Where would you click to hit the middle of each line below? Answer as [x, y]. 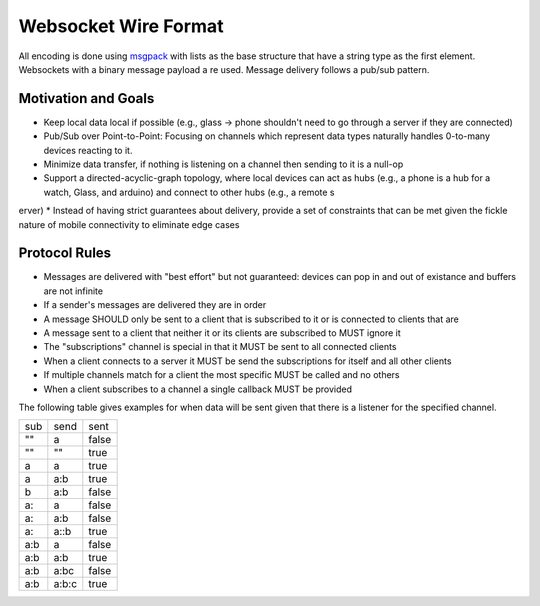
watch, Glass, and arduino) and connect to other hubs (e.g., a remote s [189, 192]
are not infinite [73, 291]
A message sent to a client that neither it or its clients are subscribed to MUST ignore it [222, 333]
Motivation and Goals [86, 98]
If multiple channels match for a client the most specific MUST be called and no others [221, 375]
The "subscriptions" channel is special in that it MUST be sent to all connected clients [220, 347]
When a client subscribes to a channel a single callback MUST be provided [198, 389]
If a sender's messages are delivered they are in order [155, 305]
